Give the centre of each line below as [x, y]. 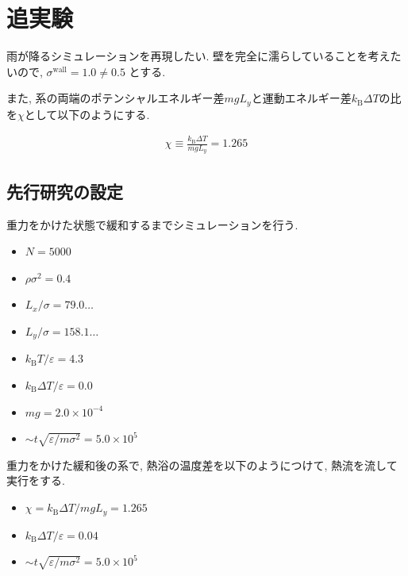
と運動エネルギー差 [301, 98]
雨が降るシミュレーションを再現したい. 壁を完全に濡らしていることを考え [198, 56]
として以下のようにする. [87, 114]
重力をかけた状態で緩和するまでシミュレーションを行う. [152, 224]
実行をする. [36, 480]
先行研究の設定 [65, 191]
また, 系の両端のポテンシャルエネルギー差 [115, 98]
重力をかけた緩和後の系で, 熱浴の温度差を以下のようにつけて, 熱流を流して [202, 465]
